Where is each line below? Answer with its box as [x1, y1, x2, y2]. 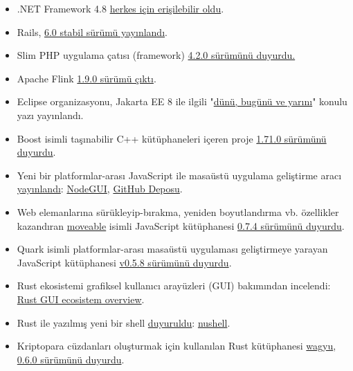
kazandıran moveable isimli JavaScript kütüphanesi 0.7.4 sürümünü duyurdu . [17, 218, 345, 233]
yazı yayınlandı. [17, 107, 84, 122]
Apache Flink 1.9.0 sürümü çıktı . [17, 71, 156, 85]
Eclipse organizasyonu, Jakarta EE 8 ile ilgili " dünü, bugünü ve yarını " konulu [17, 94, 347, 109]
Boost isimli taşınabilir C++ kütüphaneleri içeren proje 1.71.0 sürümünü [17, 131, 327, 145]
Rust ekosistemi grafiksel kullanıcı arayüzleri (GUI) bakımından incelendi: [17, 278, 331, 293]
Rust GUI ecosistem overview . [17, 291, 145, 306]
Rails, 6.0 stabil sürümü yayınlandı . [17, 24, 168, 39]
